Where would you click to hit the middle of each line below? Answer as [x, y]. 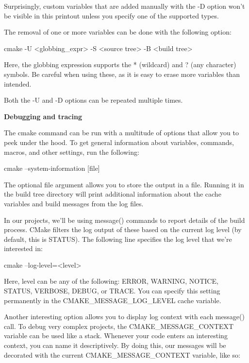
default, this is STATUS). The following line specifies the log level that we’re [118, 239]
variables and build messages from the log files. [74, 203]
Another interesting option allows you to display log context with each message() [124, 317]
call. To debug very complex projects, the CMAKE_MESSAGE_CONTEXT [119, 326]
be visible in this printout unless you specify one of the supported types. [111, 15]
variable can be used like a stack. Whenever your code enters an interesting [116, 336]
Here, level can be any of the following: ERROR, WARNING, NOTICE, [111, 281]
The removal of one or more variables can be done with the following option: [118, 32]
